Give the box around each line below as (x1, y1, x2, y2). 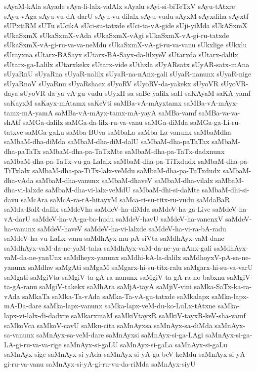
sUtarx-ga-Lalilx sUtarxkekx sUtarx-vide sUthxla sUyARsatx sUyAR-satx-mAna (4, 59, 250, 69)
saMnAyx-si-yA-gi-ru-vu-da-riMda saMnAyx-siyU (46, 358, 196, 369)
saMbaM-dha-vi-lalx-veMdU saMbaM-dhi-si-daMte (45, 185, 200, 195)
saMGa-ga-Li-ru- (190, 117, 241, 127)
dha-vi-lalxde (4, 185, 43, 195)
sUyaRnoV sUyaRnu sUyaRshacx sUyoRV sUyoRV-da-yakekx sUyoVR (4, 78, 219, 88)
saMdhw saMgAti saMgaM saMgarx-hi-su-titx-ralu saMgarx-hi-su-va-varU (28, 262, 253, 272)
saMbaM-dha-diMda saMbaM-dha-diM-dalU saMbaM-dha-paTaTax (4, 136, 210, 147)
